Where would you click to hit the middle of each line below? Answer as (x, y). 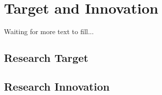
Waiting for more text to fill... (49, 31)
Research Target (46, 58)
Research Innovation (57, 86)
